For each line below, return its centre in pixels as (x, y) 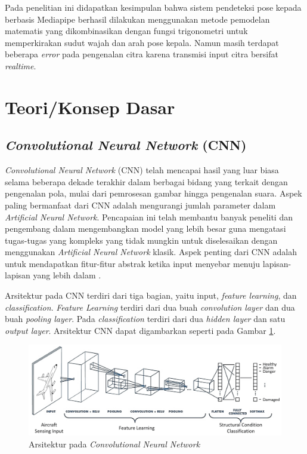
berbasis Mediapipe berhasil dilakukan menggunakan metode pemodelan (137, 19)
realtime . (21, 65)
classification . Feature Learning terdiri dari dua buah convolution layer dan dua (150, 307)
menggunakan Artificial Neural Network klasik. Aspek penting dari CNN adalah (151, 252)
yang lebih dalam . (67, 275)
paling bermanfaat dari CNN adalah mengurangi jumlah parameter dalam (140, 205)
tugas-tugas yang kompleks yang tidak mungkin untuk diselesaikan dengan (141, 240)
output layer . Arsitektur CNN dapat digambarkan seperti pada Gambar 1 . (140, 330)
